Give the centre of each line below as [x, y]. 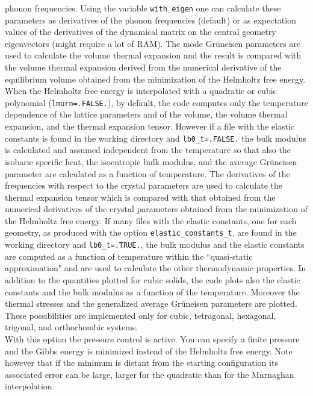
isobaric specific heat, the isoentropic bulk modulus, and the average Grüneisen [151, 161]
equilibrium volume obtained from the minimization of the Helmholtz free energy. [155, 79]
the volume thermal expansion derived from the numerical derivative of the [143, 67]
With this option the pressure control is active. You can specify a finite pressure [152, 338]
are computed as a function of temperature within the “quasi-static [129, 256]
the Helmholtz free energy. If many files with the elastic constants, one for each [151, 220]
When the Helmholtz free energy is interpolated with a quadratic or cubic [141, 91]
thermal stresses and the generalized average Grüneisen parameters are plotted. [151, 303]
